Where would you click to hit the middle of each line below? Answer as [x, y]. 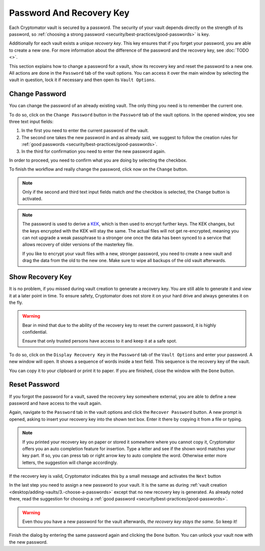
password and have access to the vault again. [55, 403]
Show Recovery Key [40, 277]
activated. [32, 199]
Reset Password [34, 385]
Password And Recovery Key [69, 13]
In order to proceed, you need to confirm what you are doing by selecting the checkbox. [98, 160]
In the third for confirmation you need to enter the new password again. [93, 151]
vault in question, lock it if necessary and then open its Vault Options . [82, 80]
